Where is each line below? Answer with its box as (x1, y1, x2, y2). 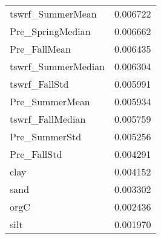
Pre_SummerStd (10, 129, 82, 143)
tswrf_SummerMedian (10, 59, 105, 73)
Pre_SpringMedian (10, 24, 91, 38)
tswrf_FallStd (10, 77, 69, 91)
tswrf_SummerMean (10, 7, 97, 21)
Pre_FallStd (10, 147, 62, 161)
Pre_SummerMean (10, 94, 90, 108)
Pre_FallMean (10, 42, 71, 56)
